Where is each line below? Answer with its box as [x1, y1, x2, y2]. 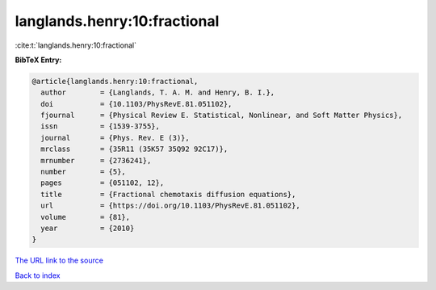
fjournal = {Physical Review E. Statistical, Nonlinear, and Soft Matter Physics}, [40, 111, 403, 120]
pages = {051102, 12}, [40, 179, 165, 187]
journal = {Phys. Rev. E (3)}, [40, 133, 190, 142]
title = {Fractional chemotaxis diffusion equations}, [40, 190, 296, 199]
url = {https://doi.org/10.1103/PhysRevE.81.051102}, [40, 201, 300, 210]
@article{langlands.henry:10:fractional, [31, 77, 199, 86]
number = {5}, [40, 167, 127, 177]
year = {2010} [40, 224, 135, 233]
